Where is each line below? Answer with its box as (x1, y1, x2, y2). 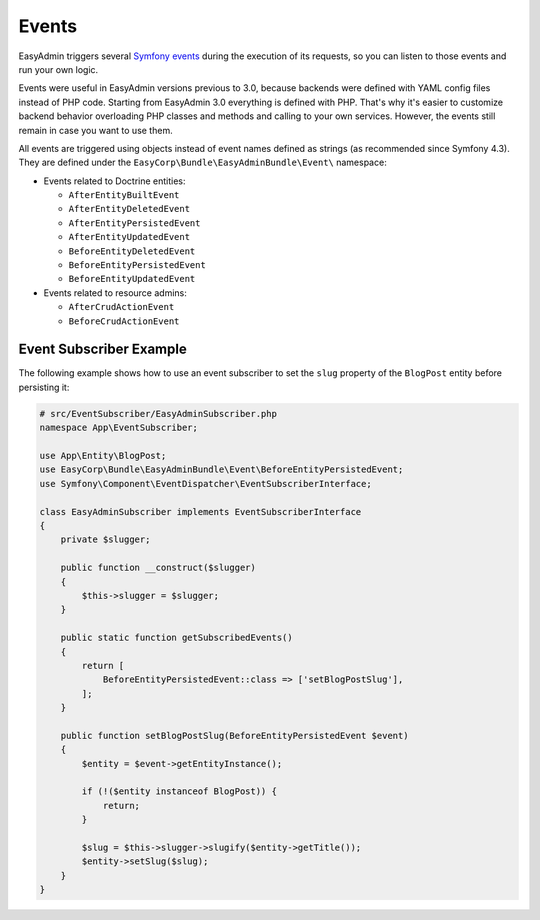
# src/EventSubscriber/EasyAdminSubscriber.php (39, 408, 277, 419)
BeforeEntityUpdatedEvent (68, 273, 196, 285)
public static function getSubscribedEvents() (60, 632, 294, 644)
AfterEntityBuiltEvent (68, 190, 180, 201)
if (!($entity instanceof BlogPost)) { (81, 786, 277, 797)
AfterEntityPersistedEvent (68, 217, 201, 229)
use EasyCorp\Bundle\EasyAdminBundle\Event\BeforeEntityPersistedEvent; (39, 464, 404, 475)
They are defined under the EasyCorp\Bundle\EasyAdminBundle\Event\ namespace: (18, 156, 387, 169)
